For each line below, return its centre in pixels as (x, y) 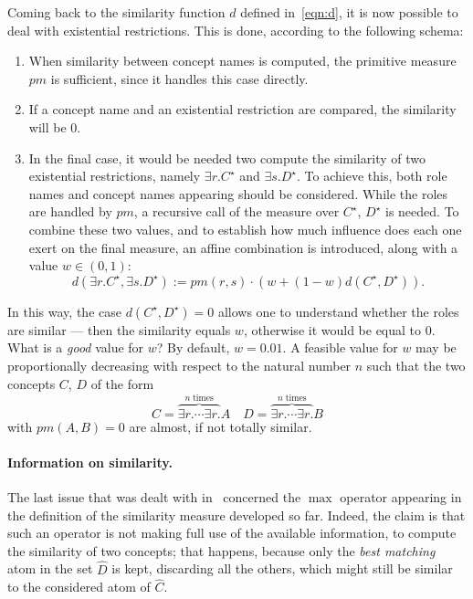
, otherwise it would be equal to (332, 329)
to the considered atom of (79, 587)
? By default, (193, 347)
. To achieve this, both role (372, 176)
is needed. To (422, 211)
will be (47, 126)
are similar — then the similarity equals (119, 329)
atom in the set (50, 568)
